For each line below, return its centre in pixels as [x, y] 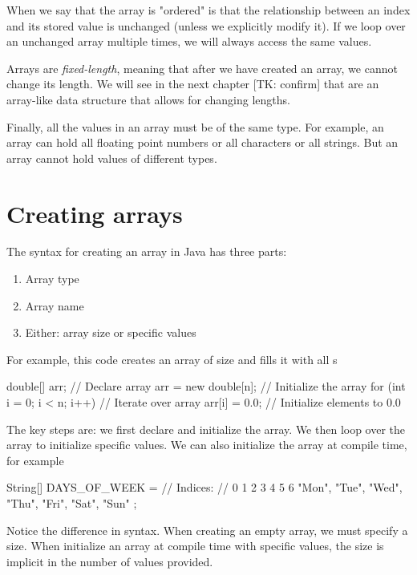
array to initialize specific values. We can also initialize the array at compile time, [207, 445]
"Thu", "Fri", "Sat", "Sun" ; [72, 503]
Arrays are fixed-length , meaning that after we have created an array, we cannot [202, 68]
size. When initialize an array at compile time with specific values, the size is [195, 546]
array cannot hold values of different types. [112, 158]
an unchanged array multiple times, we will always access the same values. [189, 41]
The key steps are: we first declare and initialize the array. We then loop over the [206, 429]
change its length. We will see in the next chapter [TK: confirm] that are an [193, 84]
